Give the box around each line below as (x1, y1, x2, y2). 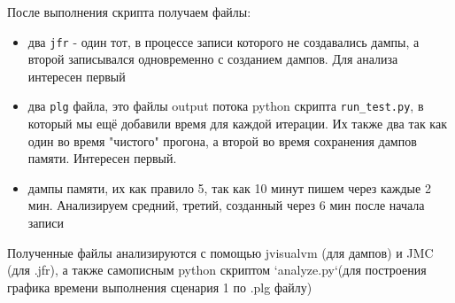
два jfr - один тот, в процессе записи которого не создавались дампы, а (27, 32, 420, 50)
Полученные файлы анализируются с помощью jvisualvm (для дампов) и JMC (7, 243, 434, 261)
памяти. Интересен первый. (27, 149, 177, 167)
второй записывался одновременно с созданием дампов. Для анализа (27, 50, 398, 68)
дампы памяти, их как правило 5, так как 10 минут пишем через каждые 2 (27, 178, 431, 197)
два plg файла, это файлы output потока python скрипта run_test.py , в (27, 97, 424, 115)
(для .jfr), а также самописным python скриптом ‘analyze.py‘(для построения (7, 260, 427, 279)
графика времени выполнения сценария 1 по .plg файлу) (7, 277, 312, 296)
